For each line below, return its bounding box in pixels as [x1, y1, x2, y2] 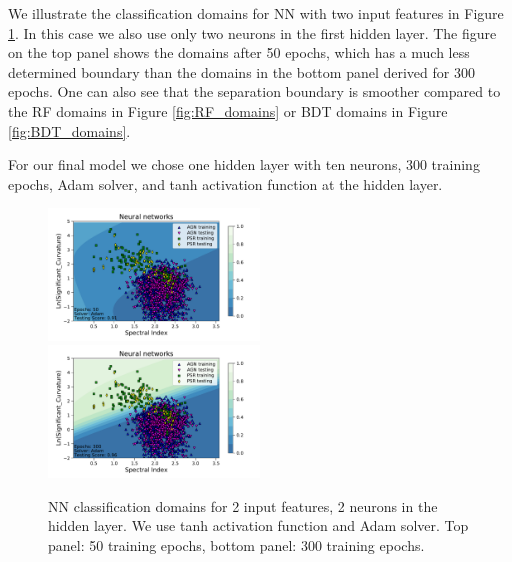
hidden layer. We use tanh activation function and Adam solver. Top [48, 515, 469, 536]
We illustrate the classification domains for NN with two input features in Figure [8, 3, 504, 23]
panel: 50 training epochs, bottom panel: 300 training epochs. [48, 534, 425, 555]
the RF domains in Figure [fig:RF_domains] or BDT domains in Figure [8, 100, 448, 121]
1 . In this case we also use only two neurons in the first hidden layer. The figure [8, 22, 497, 43]
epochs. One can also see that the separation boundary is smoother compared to [8, 81, 501, 102]
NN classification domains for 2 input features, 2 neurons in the [48, 495, 438, 516]
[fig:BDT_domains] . [8, 120, 131, 141]
